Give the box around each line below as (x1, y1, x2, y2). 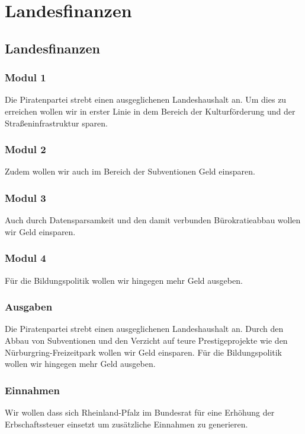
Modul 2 (5, 142, 46, 157)
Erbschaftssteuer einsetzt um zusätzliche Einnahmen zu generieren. (5, 417, 248, 430)
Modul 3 (5, 190, 46, 205)
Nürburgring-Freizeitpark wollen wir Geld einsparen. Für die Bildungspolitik (5, 346, 282, 358)
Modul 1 (5, 70, 46, 85)
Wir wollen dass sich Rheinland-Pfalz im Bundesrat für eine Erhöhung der (5, 406, 275, 418)
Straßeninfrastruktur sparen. (5, 116, 108, 129)
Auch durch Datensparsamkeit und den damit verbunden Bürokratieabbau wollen (5, 214, 301, 226)
